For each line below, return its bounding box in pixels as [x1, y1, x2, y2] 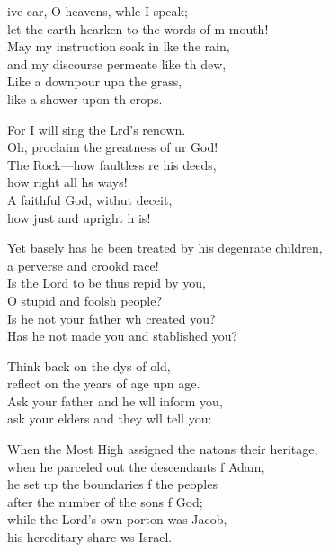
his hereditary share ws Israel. [7, 528, 173, 547]
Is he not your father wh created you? [7, 308, 216, 327]
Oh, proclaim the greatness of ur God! [7, 138, 218, 156]
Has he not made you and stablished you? [7, 326, 238, 345]
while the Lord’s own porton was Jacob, [7, 510, 227, 529]
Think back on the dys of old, [7, 356, 171, 375]
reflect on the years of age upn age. [7, 374, 200, 393]
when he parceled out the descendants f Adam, [7, 457, 265, 476]
